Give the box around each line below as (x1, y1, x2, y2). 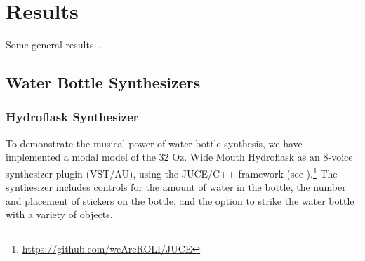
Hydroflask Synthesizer (6, 108, 139, 126)
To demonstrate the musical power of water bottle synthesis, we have (6, 135, 303, 150)
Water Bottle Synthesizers (6, 72, 201, 93)
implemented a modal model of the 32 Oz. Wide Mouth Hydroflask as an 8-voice (6, 149, 353, 164)
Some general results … (6, 37, 104, 52)
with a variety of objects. (6, 207, 113, 222)
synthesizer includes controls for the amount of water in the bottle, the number (6, 180, 346, 194)
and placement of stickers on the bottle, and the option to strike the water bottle (6, 193, 354, 208)
